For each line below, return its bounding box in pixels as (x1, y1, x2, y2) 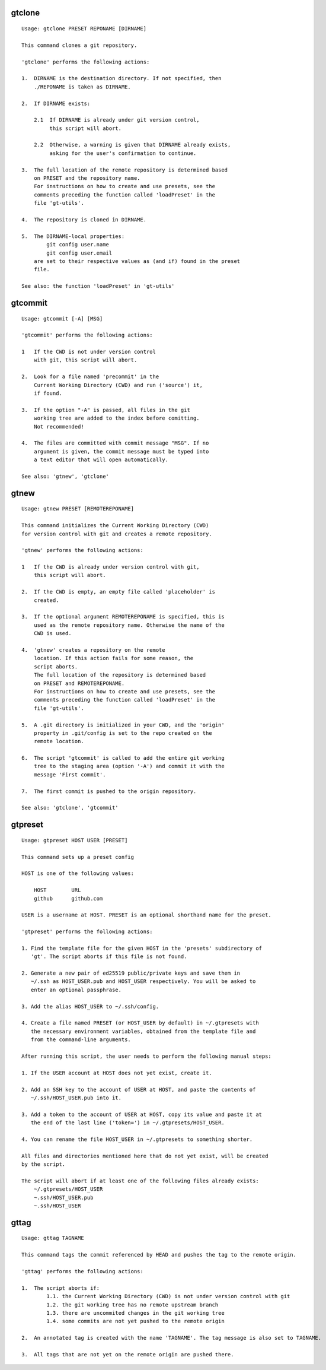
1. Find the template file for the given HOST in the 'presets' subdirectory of (21, 944, 263, 952)
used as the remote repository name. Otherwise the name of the (33, 621, 225, 629)
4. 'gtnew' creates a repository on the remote (21, 647, 165, 653)
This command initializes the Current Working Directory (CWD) (21, 522, 209, 529)
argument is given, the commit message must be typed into (33, 448, 209, 455)
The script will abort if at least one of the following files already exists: (21, 1177, 259, 1184)
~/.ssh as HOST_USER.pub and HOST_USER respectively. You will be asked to (30, 978, 256, 985)
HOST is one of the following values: (21, 870, 135, 877)
